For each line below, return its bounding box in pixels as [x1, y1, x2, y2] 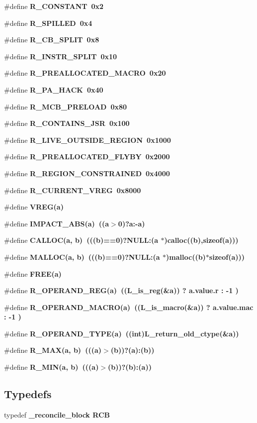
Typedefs [4, 386, 52, 402]
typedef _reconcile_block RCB [4, 409, 110, 420]
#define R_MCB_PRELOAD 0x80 [4, 101, 127, 111]
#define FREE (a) [4, 268, 62, 279]
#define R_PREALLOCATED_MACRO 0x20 [4, 68, 166, 78]
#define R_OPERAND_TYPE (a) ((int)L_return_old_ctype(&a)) [4, 328, 239, 338]
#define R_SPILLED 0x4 [4, 17, 92, 28]
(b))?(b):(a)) [108, 362, 152, 372]
